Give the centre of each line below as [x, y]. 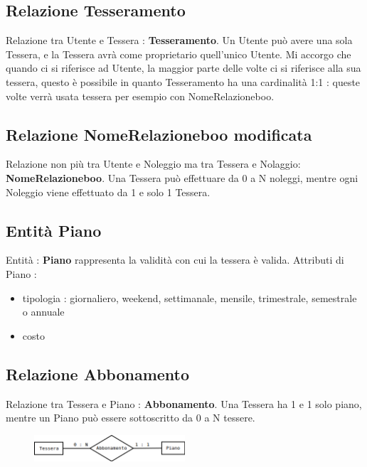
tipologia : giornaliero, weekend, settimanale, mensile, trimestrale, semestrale [190, 297]
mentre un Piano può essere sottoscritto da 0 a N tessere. [131, 418]
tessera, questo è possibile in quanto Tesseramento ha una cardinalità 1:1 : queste [183, 81]
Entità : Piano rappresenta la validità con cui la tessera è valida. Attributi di [175, 260]
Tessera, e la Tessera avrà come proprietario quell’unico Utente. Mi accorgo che [179, 54]
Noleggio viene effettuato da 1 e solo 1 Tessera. [108, 192]
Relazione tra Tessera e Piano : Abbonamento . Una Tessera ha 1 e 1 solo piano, [184, 403]
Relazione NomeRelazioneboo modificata [159, 134]
